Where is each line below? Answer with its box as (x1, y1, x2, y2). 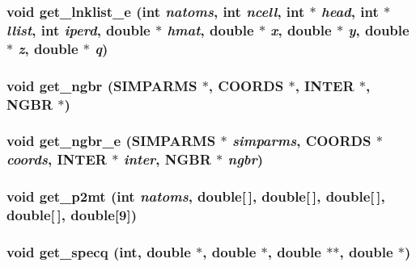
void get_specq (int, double (6, 241, 191, 261)
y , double (348, 19, 410, 40)
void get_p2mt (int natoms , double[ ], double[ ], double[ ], (6, 186, 385, 207)
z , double (18, 38, 79, 58)
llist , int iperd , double (6, 19, 151, 40)
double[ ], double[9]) (6, 205, 138, 225)
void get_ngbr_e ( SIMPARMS (6, 131, 216, 151)
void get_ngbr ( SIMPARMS (6, 75, 197, 95)
